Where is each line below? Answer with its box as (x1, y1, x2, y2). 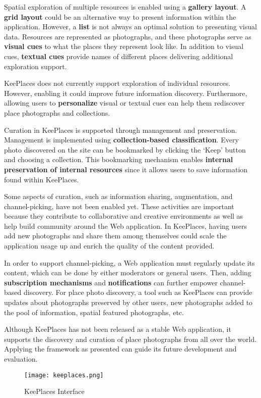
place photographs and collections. (4, 107, 110, 118)
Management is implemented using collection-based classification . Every (4, 134, 239, 145)
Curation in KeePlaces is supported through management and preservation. (4, 124, 237, 135)
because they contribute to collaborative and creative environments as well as (4, 211, 243, 221)
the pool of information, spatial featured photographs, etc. (4, 307, 184, 317)
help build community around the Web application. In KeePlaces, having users (4, 220, 247, 231)
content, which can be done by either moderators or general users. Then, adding (4, 267, 251, 278)
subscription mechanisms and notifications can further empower (4, 277, 218, 287)
